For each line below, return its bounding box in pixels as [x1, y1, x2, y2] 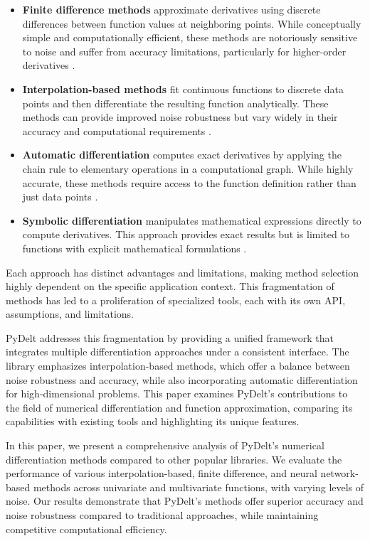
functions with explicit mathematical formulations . [22, 240, 247, 255]
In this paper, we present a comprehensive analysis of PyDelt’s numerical [6, 438, 324, 453]
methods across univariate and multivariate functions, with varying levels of [33, 479, 364, 494]
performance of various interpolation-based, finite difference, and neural [6, 466, 317, 481]
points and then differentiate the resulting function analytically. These [22, 95, 329, 110]
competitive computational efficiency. [6, 521, 167, 536]
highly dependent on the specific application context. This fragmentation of [6, 279, 334, 294]
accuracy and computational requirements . [22, 123, 211, 138]
